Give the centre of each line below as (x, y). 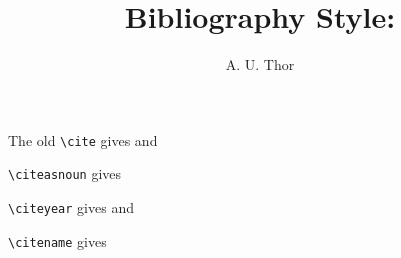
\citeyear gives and (71, 207)
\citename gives (57, 240)
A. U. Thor (260, 64)
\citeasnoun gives (65, 173)
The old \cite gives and (83, 139)
